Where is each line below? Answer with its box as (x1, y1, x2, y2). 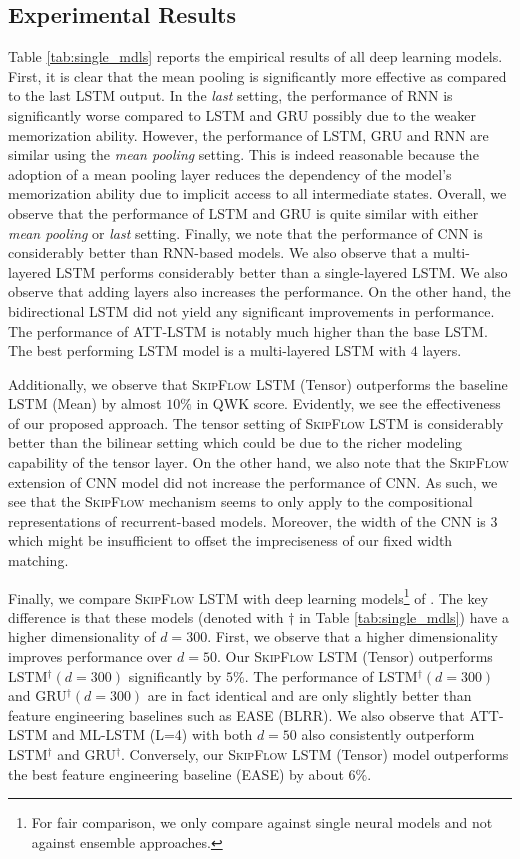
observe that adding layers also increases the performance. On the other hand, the (8, 281, 511, 302)
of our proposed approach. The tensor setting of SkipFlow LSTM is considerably (8, 412, 504, 433)
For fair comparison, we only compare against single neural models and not (31, 812, 493, 833)
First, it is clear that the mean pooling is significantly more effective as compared (8, 65, 507, 86)
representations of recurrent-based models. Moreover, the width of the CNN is (8, 510, 486, 531)
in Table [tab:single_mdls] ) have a (299, 606, 509, 627)
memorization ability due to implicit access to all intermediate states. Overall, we (8, 183, 507, 204)
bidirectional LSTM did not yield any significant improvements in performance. (8, 300, 495, 321)
